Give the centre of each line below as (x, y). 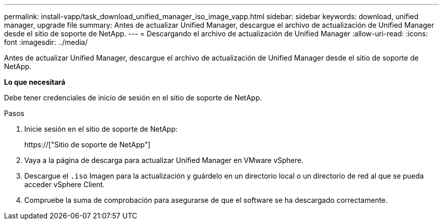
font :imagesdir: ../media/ (46, 42)
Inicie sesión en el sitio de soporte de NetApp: (101, 129)
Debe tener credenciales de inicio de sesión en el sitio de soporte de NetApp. (133, 98)
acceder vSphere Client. (65, 184)
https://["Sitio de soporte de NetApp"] (87, 145)
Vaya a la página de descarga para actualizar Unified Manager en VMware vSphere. (164, 160)
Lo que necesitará (35, 82)
